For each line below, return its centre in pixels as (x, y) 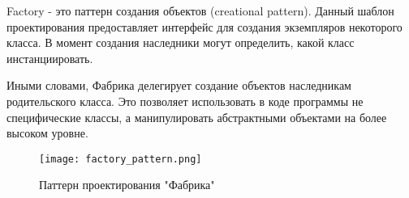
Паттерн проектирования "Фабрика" (127, 185)
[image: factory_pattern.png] (121, 159)
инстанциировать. (50, 58)
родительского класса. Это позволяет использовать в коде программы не (185, 101)
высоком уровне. (47, 133)
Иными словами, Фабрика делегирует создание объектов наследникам (179, 85)
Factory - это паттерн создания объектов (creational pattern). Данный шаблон (200, 11)
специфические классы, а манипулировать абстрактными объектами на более (197, 117)
